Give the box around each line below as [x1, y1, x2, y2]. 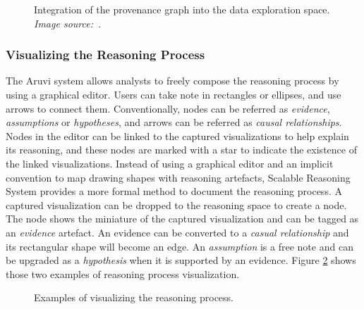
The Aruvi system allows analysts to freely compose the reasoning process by [6, 73, 339, 88]
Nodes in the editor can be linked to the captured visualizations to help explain [6, 128, 349, 143]
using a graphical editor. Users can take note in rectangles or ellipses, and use [6, 87, 341, 101]
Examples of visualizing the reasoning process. [34, 290, 233, 305]
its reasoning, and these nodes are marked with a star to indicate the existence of [6, 142, 357, 157]
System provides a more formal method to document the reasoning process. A [6, 184, 342, 198]
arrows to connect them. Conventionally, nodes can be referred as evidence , [6, 101, 330, 115]
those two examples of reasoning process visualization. [6, 266, 240, 281]
